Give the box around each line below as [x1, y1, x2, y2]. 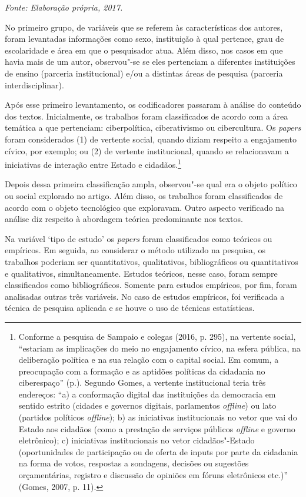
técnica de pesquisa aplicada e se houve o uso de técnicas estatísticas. [5, 301, 255, 314]
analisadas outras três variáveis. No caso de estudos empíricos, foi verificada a [5, 290, 285, 302]
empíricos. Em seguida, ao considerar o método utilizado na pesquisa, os [5, 244, 265, 256]
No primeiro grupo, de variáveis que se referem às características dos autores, [5, 21, 283, 33]
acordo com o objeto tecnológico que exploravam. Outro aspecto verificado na [5, 201, 285, 213]
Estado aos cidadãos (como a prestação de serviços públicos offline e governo [18, 422, 295, 435]
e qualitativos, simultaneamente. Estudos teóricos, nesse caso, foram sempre [5, 267, 278, 279]
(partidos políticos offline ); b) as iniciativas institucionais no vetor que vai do [18, 411, 297, 423]
